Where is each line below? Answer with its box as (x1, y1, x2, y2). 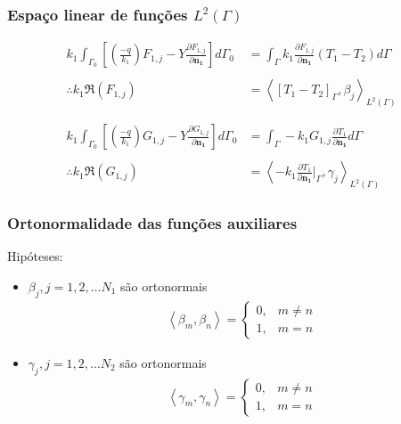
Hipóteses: (7, 247, 63, 265)
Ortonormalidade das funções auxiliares (7, 212, 298, 234)
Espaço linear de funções (7, 3, 188, 25)
